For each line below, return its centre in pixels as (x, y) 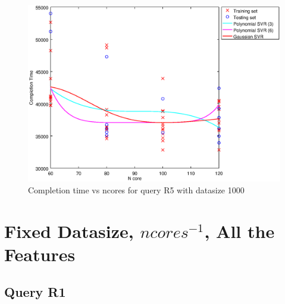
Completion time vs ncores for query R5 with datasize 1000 (136, 189)
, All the (239, 231)
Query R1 (35, 292)
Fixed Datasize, (69, 231)
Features (40, 254)
